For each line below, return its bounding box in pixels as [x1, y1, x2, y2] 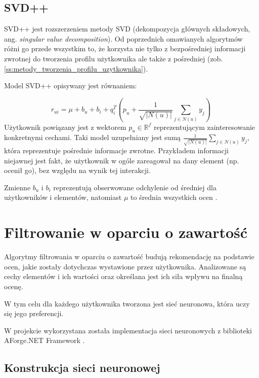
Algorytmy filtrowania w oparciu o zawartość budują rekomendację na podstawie [4, 251, 254, 262]
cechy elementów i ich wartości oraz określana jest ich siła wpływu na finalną [4, 271, 243, 282]
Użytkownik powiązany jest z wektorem [4, 121, 126, 132]
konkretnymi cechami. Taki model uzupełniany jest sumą [4, 132, 181, 143]
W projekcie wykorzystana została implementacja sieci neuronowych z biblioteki [4, 325, 252, 335]
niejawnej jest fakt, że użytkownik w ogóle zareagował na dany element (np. [4, 155, 239, 165]
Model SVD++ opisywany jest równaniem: [4, 80, 137, 91]
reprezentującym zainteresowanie [153, 121, 255, 132]
